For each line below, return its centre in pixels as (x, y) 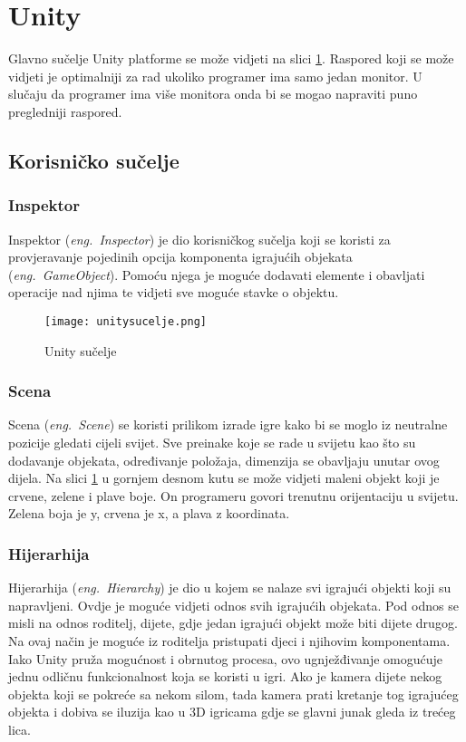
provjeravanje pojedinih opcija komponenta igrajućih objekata (180, 257)
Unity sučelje (81, 350)
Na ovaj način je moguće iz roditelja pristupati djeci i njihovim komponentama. (229, 640)
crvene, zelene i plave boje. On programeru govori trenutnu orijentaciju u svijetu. (233, 495)
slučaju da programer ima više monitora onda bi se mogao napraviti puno (213, 94)
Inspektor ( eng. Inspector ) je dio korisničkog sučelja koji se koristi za (199, 239)
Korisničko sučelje (94, 160)
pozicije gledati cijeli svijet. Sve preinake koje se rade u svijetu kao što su (212, 442)
